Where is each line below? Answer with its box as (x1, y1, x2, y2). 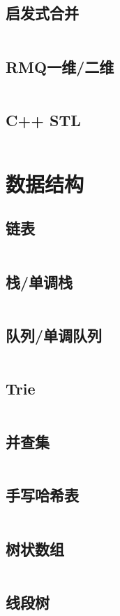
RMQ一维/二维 (6, 55, 114, 77)
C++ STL (6, 109, 81, 130)
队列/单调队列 (6, 324, 103, 345)
